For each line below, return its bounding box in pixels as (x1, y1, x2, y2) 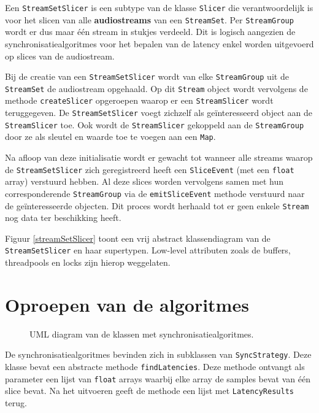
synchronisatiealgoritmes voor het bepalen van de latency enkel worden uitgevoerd (5, 37, 314, 50)
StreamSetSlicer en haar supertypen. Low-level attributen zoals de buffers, (5, 244, 291, 257)
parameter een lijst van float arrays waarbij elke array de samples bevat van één (5, 372, 310, 385)
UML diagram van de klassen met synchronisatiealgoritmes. (29, 327, 254, 340)
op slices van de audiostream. (5, 49, 115, 62)
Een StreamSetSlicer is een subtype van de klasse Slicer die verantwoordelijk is (5, 1, 313, 14)
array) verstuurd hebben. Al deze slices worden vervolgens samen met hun (5, 175, 284, 188)
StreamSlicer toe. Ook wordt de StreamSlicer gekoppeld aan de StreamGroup (5, 118, 304, 131)
